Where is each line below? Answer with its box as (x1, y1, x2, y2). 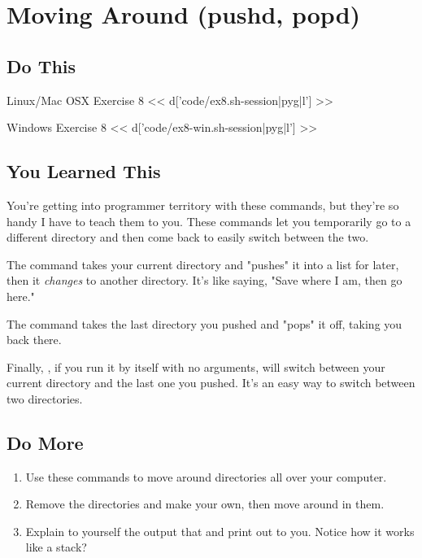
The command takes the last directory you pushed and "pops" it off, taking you (7, 315, 402, 332)
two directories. (7, 390, 83, 407)
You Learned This (7, 159, 161, 184)
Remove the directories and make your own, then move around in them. (25, 495, 385, 512)
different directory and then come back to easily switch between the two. (7, 229, 369, 246)
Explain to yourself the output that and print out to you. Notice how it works (25, 522, 415, 539)
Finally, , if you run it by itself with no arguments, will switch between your (7, 358, 385, 375)
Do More (7, 429, 84, 455)
